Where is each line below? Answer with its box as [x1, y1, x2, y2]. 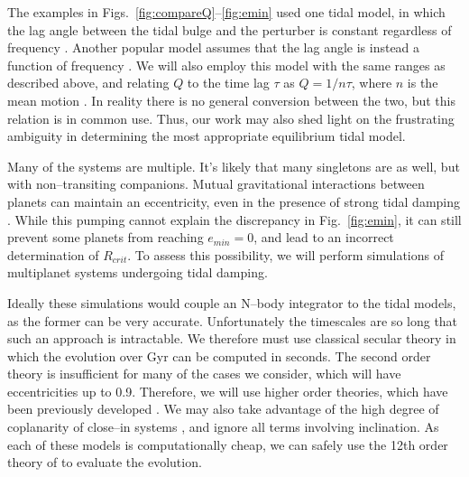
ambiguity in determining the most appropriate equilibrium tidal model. [7, 126, 406, 145]
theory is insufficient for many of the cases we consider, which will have [7, 364, 401, 383]
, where [351, 73, 392, 92]
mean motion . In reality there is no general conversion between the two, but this [7, 90, 455, 109]
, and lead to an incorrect [253, 228, 394, 247]
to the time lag [187, 73, 270, 92]
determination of [7, 245, 99, 264]
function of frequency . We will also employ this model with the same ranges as [7, 55, 446, 74]
